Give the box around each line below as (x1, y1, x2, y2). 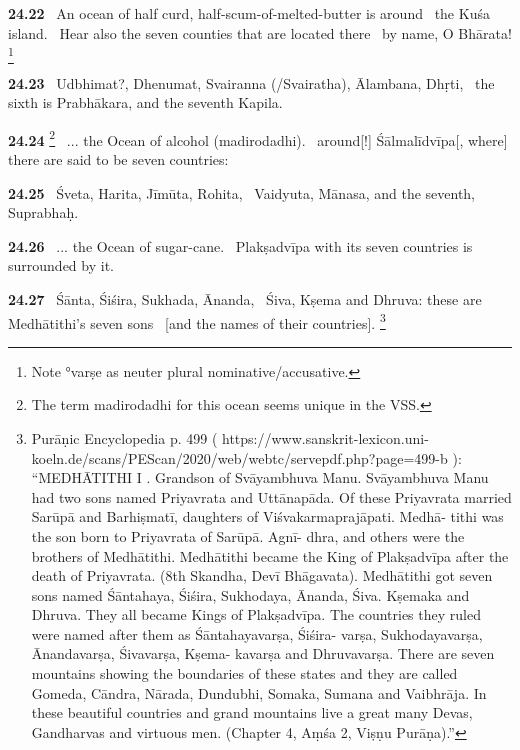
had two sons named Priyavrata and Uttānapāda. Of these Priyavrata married (31, 486, 512, 507)
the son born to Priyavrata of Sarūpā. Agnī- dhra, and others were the (31, 525, 465, 546)
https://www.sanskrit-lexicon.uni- (222, 427, 429, 448)
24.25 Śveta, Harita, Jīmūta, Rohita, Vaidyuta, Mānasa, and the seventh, (8, 182, 476, 203)
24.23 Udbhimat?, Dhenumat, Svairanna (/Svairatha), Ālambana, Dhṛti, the (8, 72, 495, 93)
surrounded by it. (8, 255, 114, 276)
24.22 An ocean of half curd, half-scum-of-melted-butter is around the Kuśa (8, 3, 490, 23)
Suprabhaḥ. (8, 202, 79, 223)
